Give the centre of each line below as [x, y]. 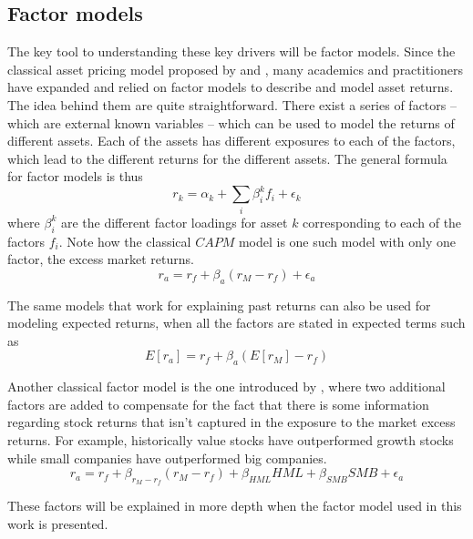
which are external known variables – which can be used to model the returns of [231, 122]
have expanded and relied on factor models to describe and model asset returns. [231, 87]
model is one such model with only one [347, 241]
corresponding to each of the [382, 222]
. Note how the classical [125, 241]
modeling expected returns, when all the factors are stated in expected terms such [236, 323]
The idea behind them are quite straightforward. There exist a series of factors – [232, 104]
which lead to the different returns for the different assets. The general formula [227, 158]
